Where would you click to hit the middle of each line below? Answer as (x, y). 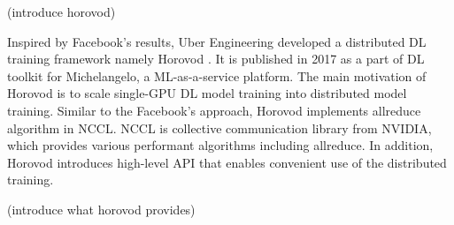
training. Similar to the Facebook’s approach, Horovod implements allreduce (214, 110)
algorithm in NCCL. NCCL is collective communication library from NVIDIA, (219, 127)
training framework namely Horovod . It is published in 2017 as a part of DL (216, 59)
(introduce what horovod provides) (101, 209)
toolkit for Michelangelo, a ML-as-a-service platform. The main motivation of (217, 75)
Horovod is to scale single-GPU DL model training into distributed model (207, 93)
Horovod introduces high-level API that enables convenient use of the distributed (227, 162)
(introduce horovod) (62, 11)
